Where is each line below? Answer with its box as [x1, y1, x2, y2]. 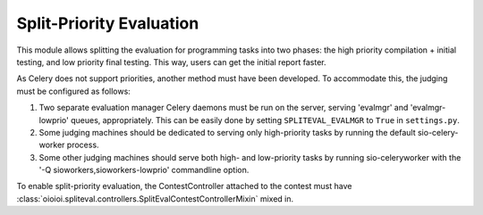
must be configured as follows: [16, 86, 131, 96]
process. [66, 139, 99, 151]
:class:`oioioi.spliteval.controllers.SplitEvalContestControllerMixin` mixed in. [16, 193, 294, 204]
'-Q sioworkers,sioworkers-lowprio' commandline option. [38, 165, 250, 176]
